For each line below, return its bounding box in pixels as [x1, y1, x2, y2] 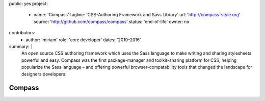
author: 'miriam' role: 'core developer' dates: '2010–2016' [26, 37, 141, 43]
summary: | [9, 43, 32, 49]
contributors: [9, 30, 35, 36]
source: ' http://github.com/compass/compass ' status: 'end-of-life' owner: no [33, 19, 189, 25]
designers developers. [21, 71, 67, 77]
